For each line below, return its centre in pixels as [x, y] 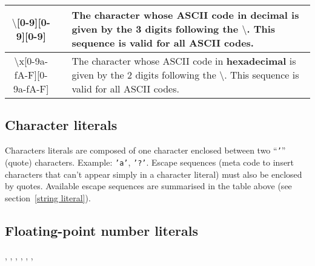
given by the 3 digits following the [155, 29]
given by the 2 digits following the [144, 75]
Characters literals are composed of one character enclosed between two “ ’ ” [145, 150]
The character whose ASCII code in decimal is [185, 15]
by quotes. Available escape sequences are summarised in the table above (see [148, 186]
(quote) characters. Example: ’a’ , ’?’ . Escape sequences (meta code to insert [150, 162]
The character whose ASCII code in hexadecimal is [184, 61]
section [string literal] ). [48, 197]
